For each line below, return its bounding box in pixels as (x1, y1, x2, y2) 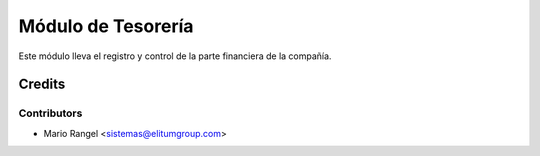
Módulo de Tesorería (18, 15, 194, 37)
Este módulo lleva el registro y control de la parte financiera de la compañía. (18, 50, 332, 62)
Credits (18, 76, 66, 93)
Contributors (18, 106, 83, 120)
